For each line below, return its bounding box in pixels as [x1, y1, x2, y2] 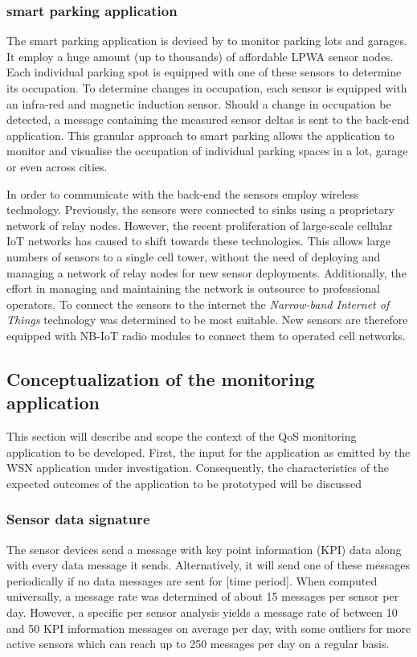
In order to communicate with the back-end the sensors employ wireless [6, 185, 359, 202]
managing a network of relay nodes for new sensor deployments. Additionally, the [6, 264, 407, 281]
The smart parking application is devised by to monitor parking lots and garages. [6, 32, 407, 49]
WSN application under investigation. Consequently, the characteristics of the [6, 459, 390, 476]
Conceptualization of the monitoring [6, 366, 315, 391]
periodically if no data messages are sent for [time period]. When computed [6, 572, 378, 589]
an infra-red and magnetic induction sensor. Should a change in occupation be [6, 95, 391, 112]
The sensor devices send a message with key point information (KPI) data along [6, 540, 402, 557]
